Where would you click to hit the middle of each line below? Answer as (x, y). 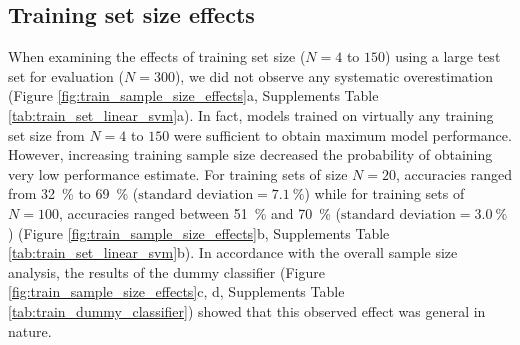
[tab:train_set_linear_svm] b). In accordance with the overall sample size (233, 252)
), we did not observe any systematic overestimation (333, 75)
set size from (46, 134)
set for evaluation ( (66, 75)
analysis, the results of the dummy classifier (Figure (166, 271)
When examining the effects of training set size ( (157, 56)
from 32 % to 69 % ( (73, 193)
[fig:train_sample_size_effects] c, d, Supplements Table (176, 291)
